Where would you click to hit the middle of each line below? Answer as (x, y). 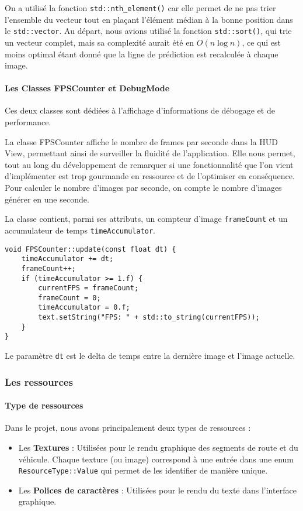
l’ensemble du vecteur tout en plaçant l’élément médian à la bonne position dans (149, 19)
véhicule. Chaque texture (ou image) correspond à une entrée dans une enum (156, 459)
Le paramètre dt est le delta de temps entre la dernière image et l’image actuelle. (150, 356)
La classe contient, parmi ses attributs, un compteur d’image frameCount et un (146, 219)
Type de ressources (44, 405)
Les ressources (39, 381)
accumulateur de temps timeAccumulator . (80, 230)
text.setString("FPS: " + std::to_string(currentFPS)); (149, 318)
